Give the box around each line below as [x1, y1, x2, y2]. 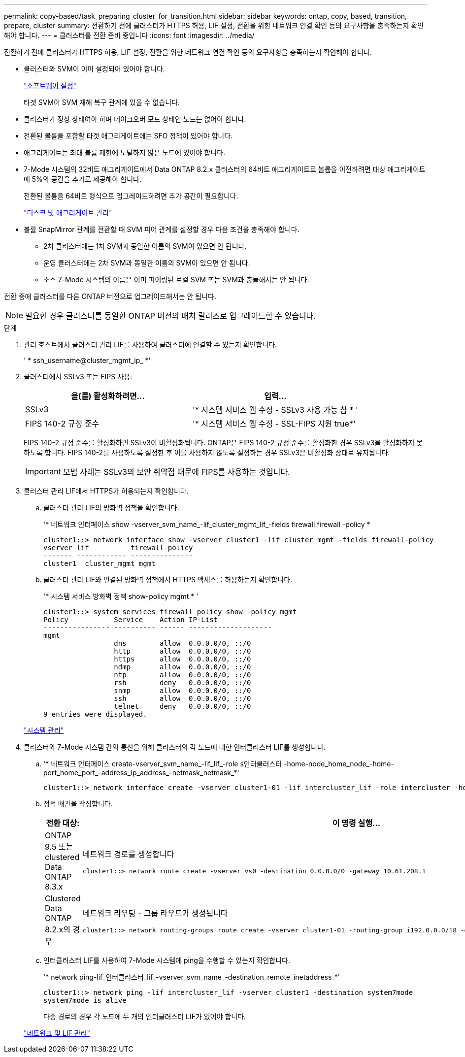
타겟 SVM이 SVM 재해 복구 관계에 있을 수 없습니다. [24, 98, 180, 106]
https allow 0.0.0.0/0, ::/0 [114, 655, 251, 663]
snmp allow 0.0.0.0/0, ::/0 [114, 687, 251, 694]
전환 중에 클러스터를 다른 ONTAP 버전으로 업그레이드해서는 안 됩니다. [4, 292, 216, 300]
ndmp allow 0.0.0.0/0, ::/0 [114, 663, 251, 671]
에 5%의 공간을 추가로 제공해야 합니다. [24, 175, 141, 183]
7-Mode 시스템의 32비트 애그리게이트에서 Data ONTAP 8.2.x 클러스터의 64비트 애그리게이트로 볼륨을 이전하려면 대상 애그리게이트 [24, 165, 426, 173]
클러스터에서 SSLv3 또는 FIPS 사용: [24, 372, 132, 381]
